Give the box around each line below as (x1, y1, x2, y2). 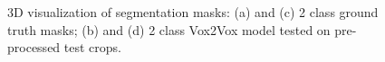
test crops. (63, 38, 121, 57)
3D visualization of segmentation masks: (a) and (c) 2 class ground (7, 3, 379, 21)
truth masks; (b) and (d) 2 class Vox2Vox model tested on (7, 20, 331, 39)
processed (7, 38, 61, 57)
